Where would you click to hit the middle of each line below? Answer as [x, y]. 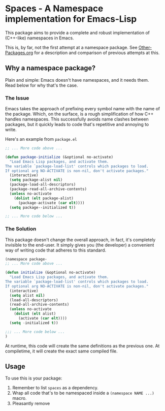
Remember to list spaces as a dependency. [55, 388]
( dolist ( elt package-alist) [44, 198]
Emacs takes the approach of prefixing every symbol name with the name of [82, 109]
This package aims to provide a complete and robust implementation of [78, 32]
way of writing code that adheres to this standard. [56, 250]
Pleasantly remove [31, 404]
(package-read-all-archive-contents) [48, 189]
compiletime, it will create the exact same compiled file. [62, 351]
